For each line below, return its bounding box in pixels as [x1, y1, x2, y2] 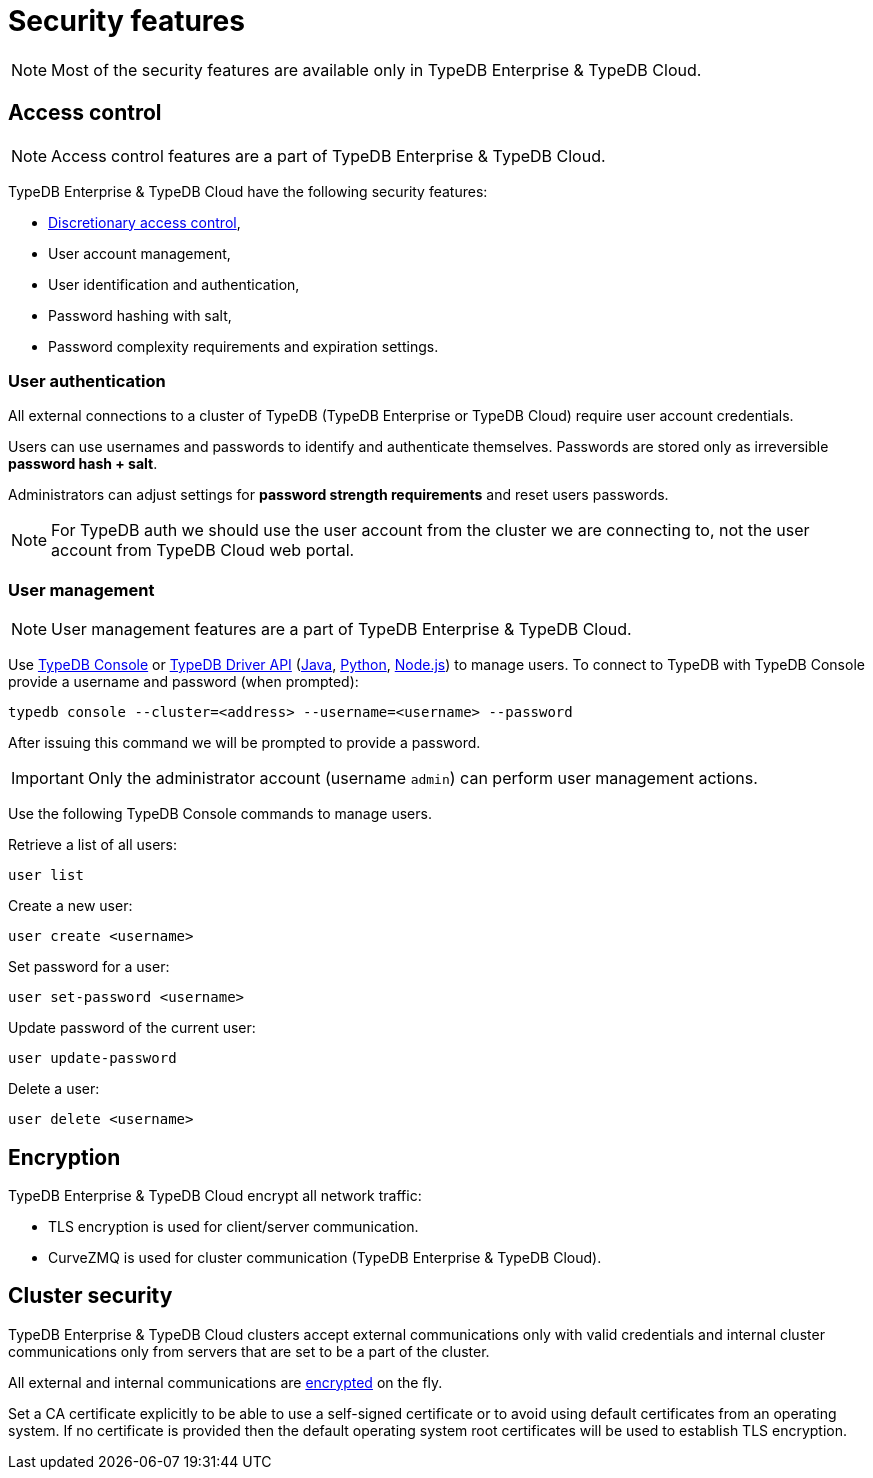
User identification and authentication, [48, 275, 300, 293]
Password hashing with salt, [48, 306, 232, 324]
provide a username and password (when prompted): [8, 673, 359, 691]
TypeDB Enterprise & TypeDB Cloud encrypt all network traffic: [8, 1186, 422, 1204]
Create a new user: [8, 897, 133, 915]
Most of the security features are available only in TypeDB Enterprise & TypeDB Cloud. [51, 59, 702, 80]
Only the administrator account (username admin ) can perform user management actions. [87, 768, 758, 789]
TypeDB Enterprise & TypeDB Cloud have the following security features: [8, 182, 488, 200]
